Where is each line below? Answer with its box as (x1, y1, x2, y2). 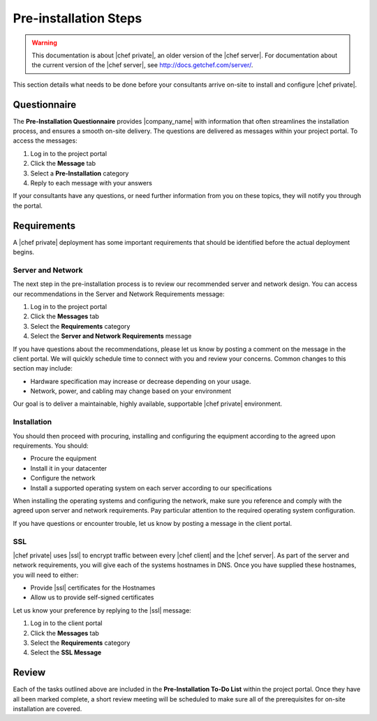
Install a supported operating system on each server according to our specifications (30, 483, 272, 492)
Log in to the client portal (30, 619, 103, 627)
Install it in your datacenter (30, 464, 108, 472)
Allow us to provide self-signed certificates (30, 593, 154, 601)
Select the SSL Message (30, 648, 102, 657)
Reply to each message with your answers (30, 178, 153, 187)
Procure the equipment (30, 455, 97, 463)
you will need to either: (13, 571, 79, 579)
